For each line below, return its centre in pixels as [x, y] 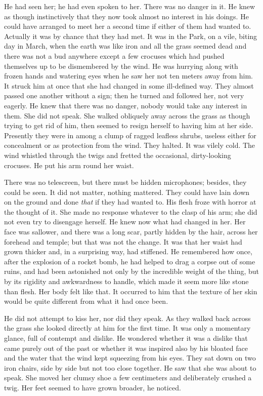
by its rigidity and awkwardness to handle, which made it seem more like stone [126, 281]
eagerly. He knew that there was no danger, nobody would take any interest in [126, 105]
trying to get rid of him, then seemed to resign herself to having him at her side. [129, 125]
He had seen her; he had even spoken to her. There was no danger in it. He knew [130, 6]
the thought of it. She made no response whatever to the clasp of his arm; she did [131, 211]
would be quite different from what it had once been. [86, 301]
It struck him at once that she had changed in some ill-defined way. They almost [129, 85]
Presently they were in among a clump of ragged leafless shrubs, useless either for [130, 135]
